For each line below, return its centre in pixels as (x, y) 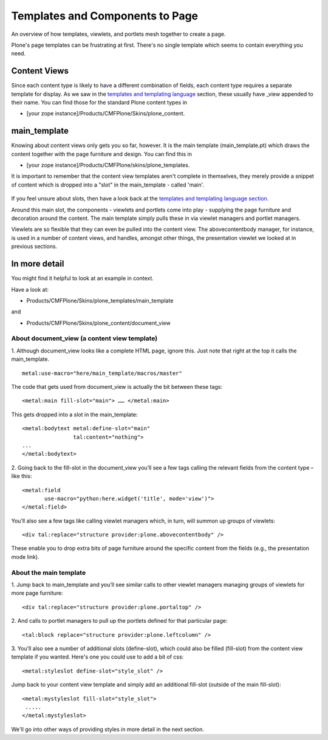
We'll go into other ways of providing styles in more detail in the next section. (108, 729)
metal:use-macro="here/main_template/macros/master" (102, 373)
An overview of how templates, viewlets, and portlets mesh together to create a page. (118, 34)
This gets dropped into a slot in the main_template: (74, 414)
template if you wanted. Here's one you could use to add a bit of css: (97, 657)
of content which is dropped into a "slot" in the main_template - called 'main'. (108, 185)
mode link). (25, 557)
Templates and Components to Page (105, 16)
